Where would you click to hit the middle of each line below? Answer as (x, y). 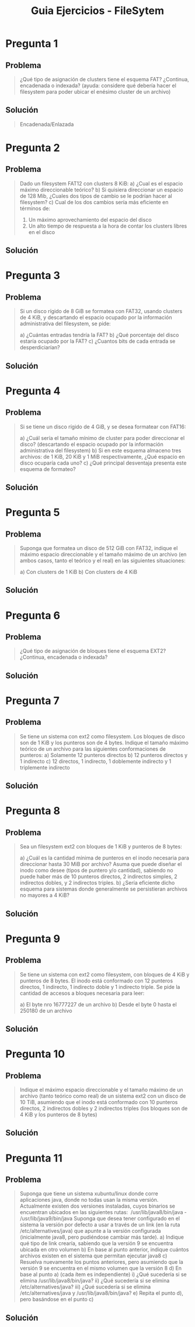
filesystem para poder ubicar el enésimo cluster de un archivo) (95, 92)
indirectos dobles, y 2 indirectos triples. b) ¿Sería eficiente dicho (97, 883)
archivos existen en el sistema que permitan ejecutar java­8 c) (93, 1256)
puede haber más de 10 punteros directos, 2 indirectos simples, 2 (98, 876)
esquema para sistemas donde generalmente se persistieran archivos (104, 889)
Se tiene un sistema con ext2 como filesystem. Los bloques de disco (102, 736)
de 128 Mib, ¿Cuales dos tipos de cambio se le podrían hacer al (96, 196)
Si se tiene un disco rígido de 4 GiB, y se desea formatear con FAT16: (103, 427)
